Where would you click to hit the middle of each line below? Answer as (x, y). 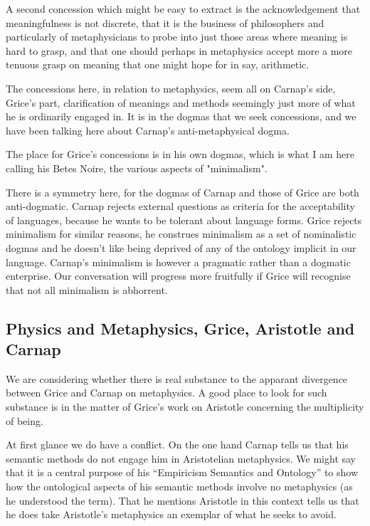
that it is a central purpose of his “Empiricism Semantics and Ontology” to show (182, 472)
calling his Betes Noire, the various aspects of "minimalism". (137, 168)
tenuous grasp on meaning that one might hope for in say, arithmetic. (158, 64)
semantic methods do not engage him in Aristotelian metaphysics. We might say (181, 458)
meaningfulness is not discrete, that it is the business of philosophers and (165, 22)
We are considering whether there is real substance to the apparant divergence (177, 378)
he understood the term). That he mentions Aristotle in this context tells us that (183, 500)
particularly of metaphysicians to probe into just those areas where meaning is (177, 37)
